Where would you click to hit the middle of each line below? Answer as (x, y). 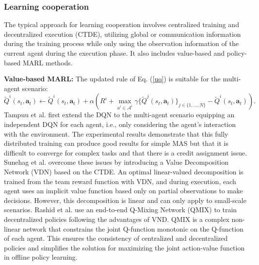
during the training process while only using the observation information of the (121, 43)
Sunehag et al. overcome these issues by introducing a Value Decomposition (116, 162)
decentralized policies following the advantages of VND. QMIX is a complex (117, 219)
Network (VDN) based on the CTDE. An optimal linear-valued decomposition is (124, 171)
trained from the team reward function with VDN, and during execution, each (120, 181)
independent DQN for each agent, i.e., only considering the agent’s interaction (120, 124)
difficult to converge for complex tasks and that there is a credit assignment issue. (126, 152)
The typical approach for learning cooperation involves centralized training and (121, 24)
